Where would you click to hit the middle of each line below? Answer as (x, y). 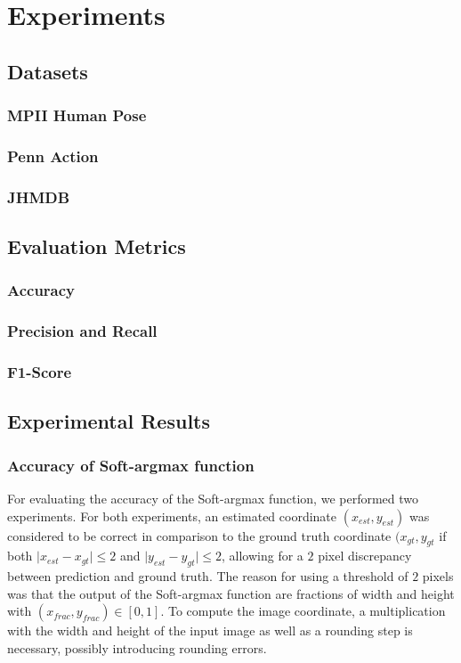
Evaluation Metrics (97, 246)
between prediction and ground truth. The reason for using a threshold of (208, 576)
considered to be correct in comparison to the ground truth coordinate (199, 535)
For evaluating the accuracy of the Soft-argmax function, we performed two (213, 498)
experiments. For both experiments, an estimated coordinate (172, 516)
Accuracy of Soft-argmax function (131, 465)
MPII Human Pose (77, 115)
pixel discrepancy (365, 556)
